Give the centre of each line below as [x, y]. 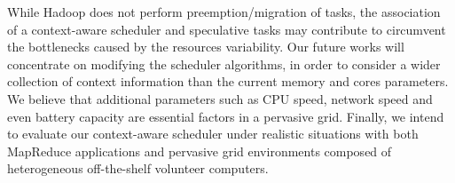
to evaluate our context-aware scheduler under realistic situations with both [213, 134]
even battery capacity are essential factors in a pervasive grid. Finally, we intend [226, 116]
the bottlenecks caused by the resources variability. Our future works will [206, 47]
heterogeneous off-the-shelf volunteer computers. [138, 168]
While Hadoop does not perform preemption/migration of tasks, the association [224, 12]
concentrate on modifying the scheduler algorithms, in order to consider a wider [224, 64]
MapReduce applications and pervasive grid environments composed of [200, 151]
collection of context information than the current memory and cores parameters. [228, 81]
